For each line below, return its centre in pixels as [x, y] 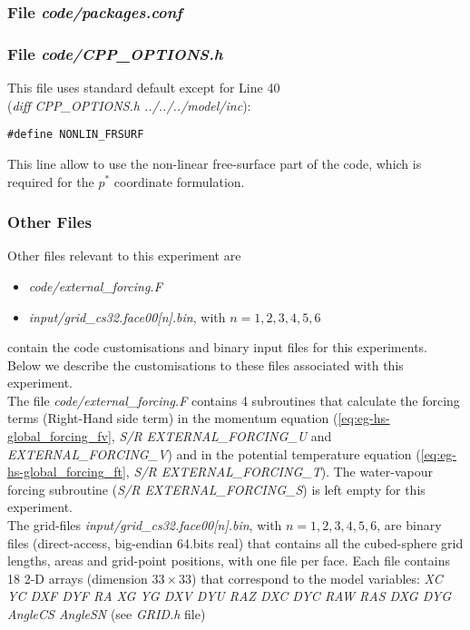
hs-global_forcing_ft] [67, 472]
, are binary [409, 525]
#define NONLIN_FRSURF [76, 135]
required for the [51, 181]
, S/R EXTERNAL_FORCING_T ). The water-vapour [279, 472]
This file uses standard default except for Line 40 [144, 88]
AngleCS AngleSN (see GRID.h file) [107, 614]
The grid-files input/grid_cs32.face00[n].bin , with [145, 525]
